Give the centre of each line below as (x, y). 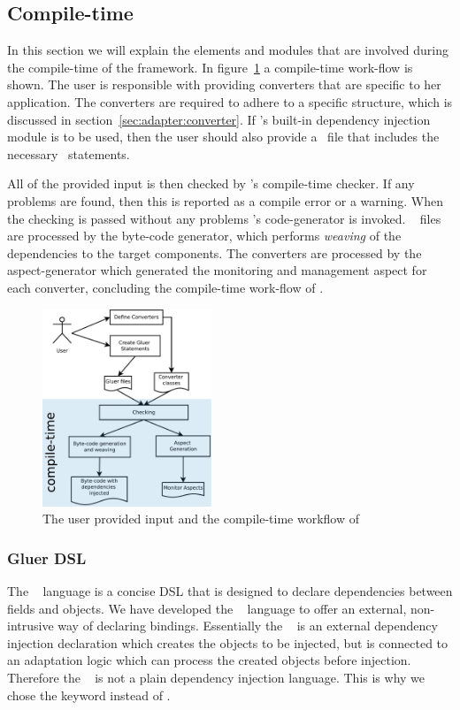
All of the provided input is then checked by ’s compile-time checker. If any (211, 183)
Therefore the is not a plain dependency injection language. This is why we (216, 677)
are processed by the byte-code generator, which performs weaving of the (204, 236)
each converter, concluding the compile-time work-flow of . (165, 287)
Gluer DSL (47, 557)
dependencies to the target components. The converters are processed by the (215, 252)
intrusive (31, 626)
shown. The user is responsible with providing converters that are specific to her (224, 84)
